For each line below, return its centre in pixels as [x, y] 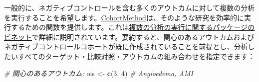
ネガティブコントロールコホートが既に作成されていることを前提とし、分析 [126, 46]
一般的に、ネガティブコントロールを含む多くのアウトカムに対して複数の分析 [129, 7]
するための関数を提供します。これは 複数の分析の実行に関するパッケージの [133, 27]
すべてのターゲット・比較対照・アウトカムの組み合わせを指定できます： [136, 56]
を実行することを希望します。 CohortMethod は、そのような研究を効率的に [124, 17]
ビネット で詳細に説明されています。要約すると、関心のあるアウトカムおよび [129, 37]
